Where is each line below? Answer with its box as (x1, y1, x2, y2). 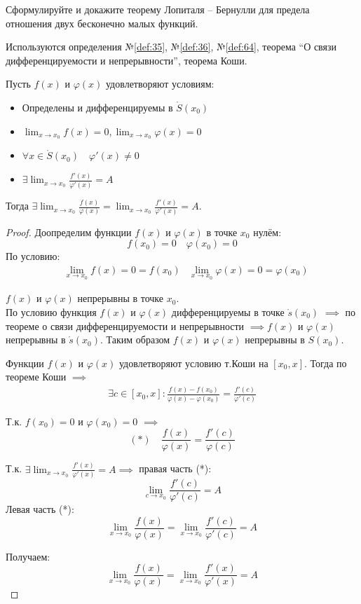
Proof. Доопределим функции (6, 224, 132, 239)
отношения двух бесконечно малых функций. (6, 15, 198, 30)
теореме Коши (6, 369, 67, 384)
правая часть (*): (139, 461, 212, 476)
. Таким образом (100, 332, 170, 347)
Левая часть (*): (6, 502, 74, 516)
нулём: (253, 224, 282, 239)
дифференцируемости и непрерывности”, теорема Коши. (6, 53, 247, 67)
